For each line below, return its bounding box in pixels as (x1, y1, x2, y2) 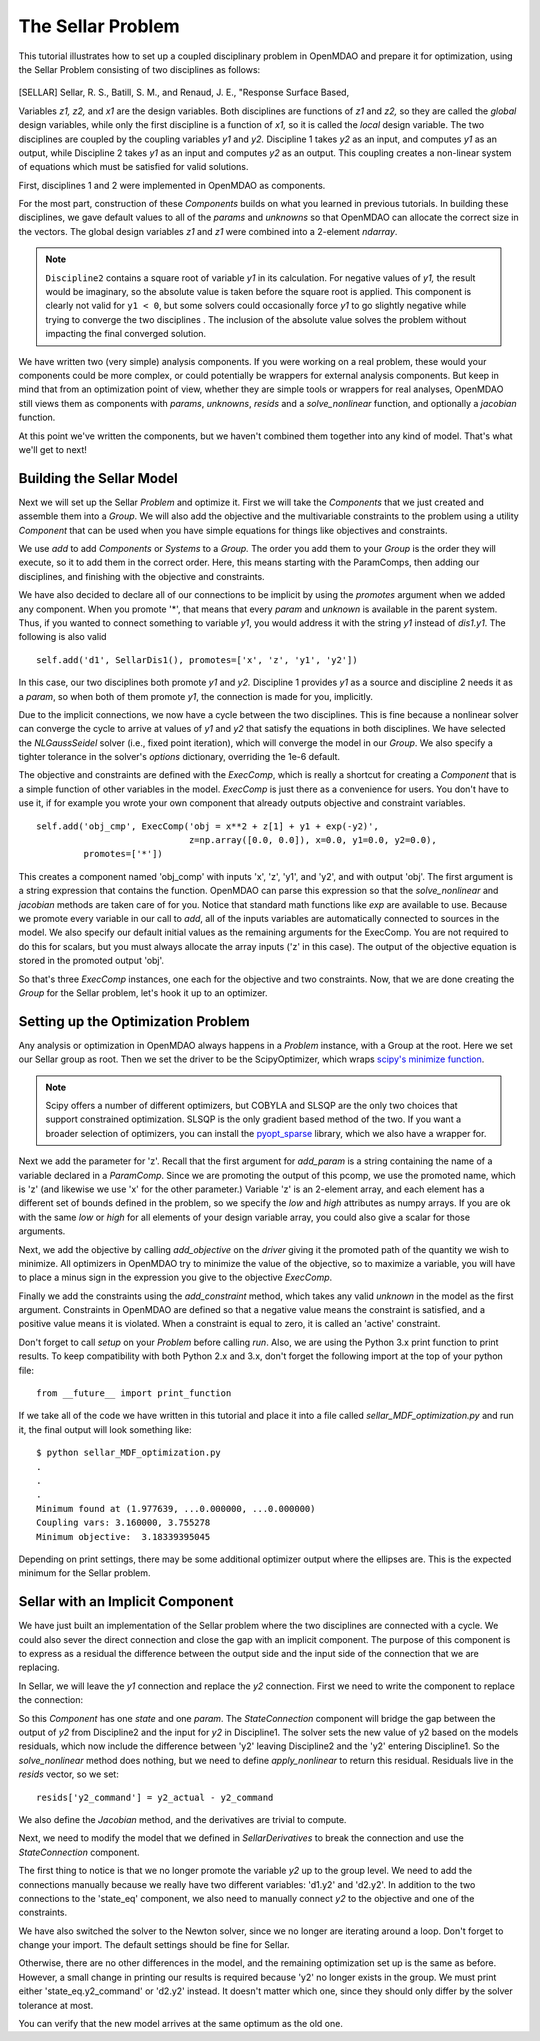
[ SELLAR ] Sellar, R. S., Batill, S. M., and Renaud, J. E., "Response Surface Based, (18, 86, 350, 99)
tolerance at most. (18, 1999, 94, 2011)
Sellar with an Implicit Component (18, 1593, 234, 1610)
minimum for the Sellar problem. (18, 1567, 151, 1579)
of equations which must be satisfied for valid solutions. (18, 161, 249, 173)
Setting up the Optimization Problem (18, 1013, 250, 1030)
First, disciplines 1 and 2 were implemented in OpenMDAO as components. (18, 179, 326, 191)
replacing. (18, 1661, 60, 1674)
